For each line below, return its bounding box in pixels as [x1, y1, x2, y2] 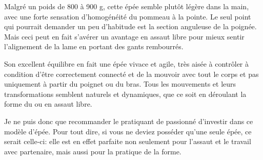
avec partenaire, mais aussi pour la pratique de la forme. [4, 146, 181, 156]
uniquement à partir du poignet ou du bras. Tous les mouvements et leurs [4, 78, 236, 89]
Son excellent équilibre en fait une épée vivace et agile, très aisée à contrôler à [4, 58, 249, 69]
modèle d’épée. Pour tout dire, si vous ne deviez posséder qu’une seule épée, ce [4, 126, 252, 136]
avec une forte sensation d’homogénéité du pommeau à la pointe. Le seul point [4, 11, 251, 22]
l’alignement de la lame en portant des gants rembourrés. [4, 41, 184, 52]
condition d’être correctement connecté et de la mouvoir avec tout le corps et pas [4, 68, 259, 79]
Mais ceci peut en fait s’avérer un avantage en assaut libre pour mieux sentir [4, 31, 245, 42]
